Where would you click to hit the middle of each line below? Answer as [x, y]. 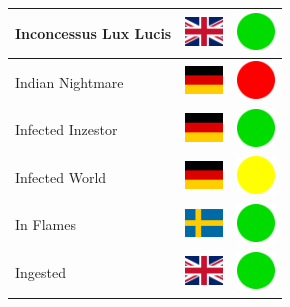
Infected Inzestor [66, 129]
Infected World [61, 176]
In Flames [45, 224]
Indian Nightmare [69, 81]
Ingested [41, 272]
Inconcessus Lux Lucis [93, 32]
